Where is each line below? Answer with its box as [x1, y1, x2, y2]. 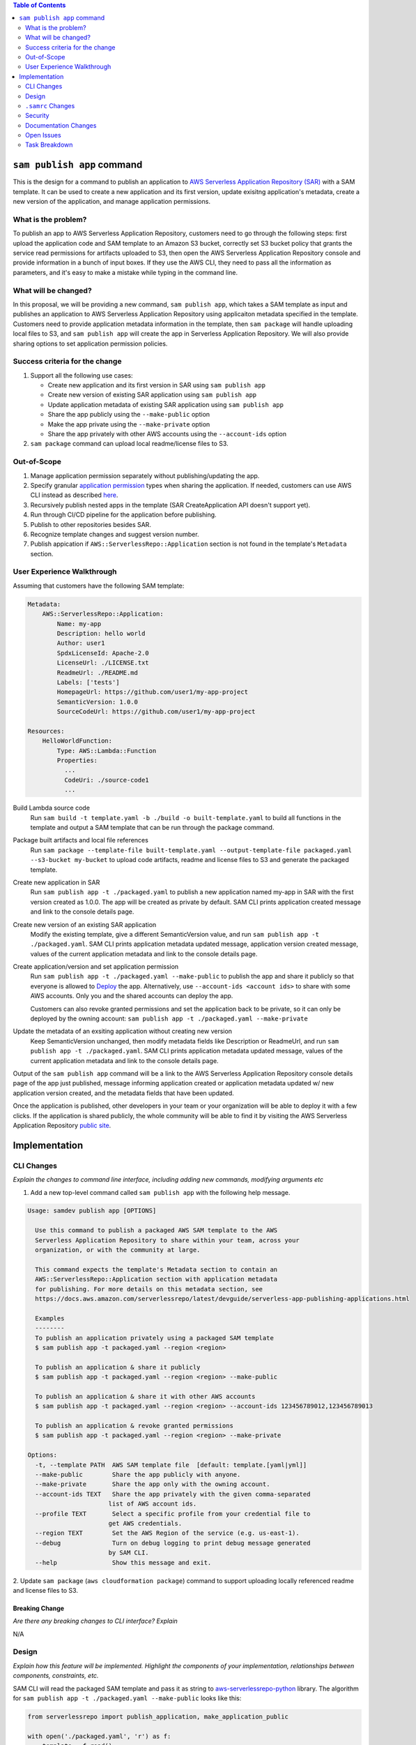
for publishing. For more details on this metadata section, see [35, 1285, 263, 1293]
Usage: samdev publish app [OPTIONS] [27, 1207, 157, 1215]
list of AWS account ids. [108, 1500, 197, 1508]
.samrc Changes [25, 101, 75, 110]
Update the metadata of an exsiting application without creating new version [13, 1027, 233, 1036]
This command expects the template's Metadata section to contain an [35, 1265, 278, 1273]
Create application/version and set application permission [13, 963, 179, 971]
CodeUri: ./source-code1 [63, 775, 149, 784]
